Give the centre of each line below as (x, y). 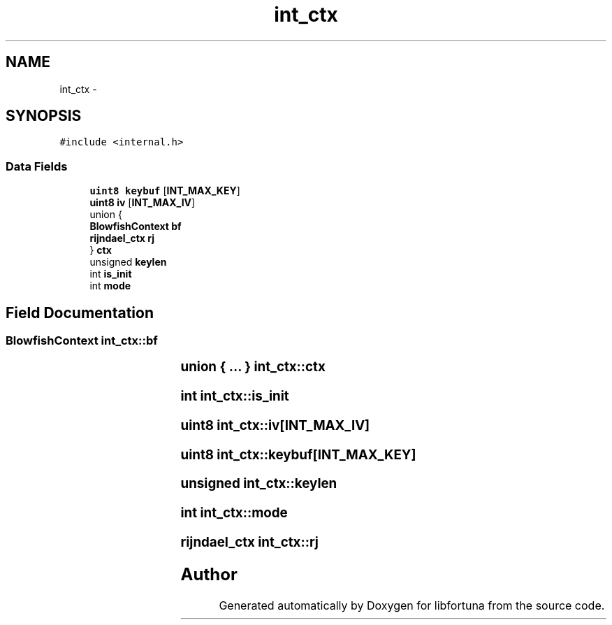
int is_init (111, 274)
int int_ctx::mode (234, 513)
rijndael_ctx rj (122, 238)
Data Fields (37, 166)
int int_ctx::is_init (235, 396)
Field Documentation (80, 312)
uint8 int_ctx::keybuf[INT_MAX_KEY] (298, 454)
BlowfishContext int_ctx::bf (82, 341)
